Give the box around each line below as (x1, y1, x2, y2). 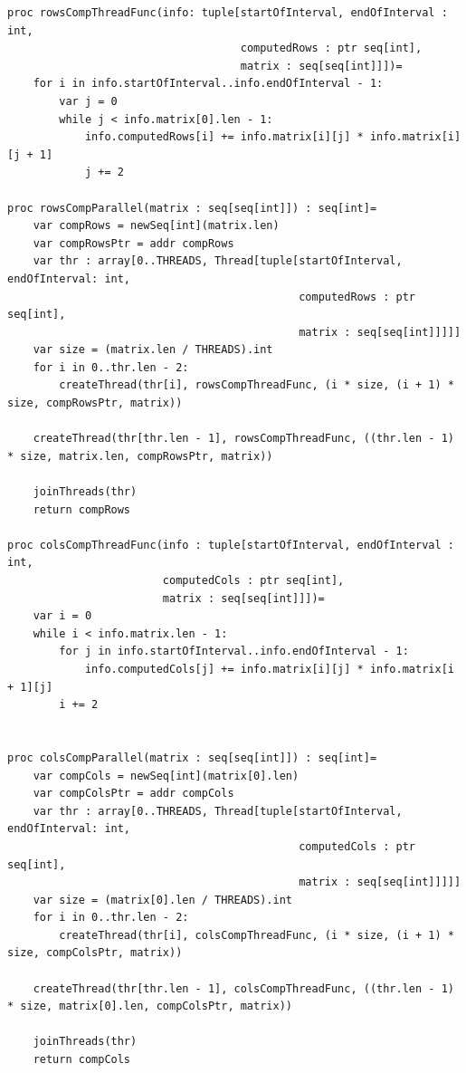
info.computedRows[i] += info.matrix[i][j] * (84, 130, 364, 144)
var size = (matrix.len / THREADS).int (33, 343, 273, 357)
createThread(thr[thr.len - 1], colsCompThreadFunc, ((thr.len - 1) (33, 982, 454, 995)
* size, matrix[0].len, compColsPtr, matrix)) (7, 1000, 292, 1013)
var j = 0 (59, 94, 118, 108)
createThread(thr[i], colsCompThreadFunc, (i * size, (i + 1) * (59, 928, 454, 942)
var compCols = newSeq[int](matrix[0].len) (33, 769, 300, 782)
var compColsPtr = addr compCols (33, 787, 234, 800)
